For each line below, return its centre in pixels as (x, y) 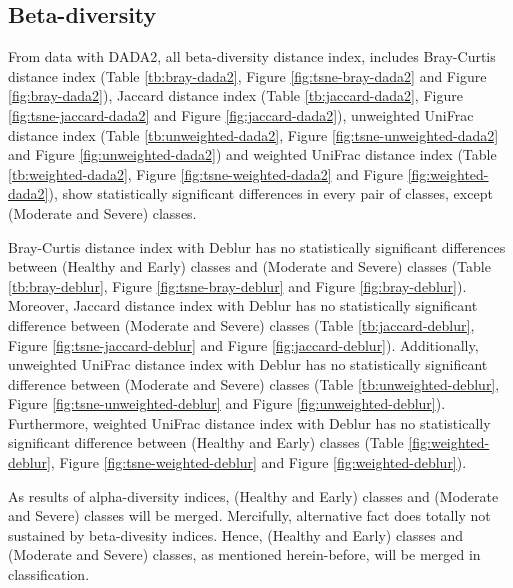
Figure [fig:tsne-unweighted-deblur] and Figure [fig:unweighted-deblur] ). (227, 403)
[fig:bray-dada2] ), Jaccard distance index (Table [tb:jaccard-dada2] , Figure (235, 95)
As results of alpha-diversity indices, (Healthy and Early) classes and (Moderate (253, 495)
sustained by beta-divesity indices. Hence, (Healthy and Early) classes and (235, 534)
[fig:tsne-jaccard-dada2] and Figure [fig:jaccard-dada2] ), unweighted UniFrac (241, 114)
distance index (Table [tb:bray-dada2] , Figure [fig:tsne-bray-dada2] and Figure (247, 75)
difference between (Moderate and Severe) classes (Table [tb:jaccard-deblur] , (241, 324)
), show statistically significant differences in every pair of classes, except (270, 193)
